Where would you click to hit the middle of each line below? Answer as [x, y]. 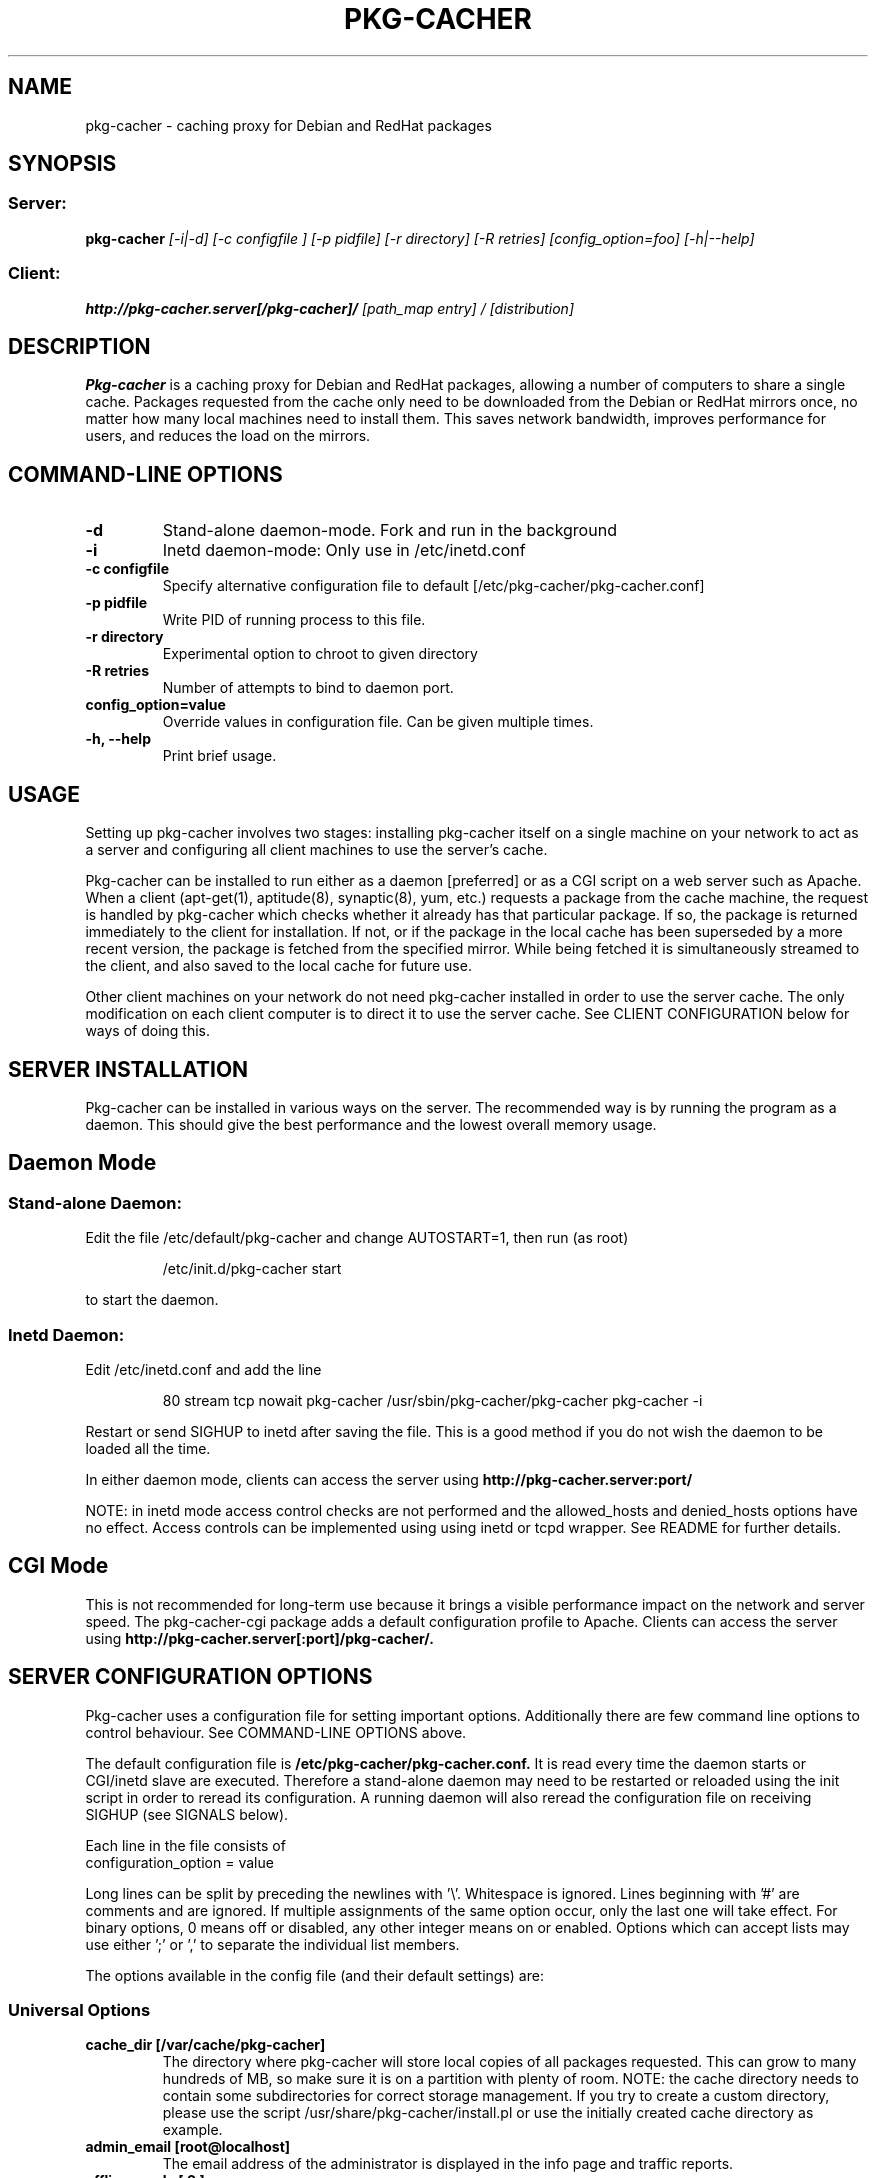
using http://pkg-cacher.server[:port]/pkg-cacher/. [259, 1638]
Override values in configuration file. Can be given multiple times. [378, 722]
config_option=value [155, 705]
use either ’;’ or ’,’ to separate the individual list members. [272, 1944]
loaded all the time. [148, 1448]
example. [192, 2130]
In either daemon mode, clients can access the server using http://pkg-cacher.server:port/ [389, 1479]
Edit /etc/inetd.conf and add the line [203, 1369]
